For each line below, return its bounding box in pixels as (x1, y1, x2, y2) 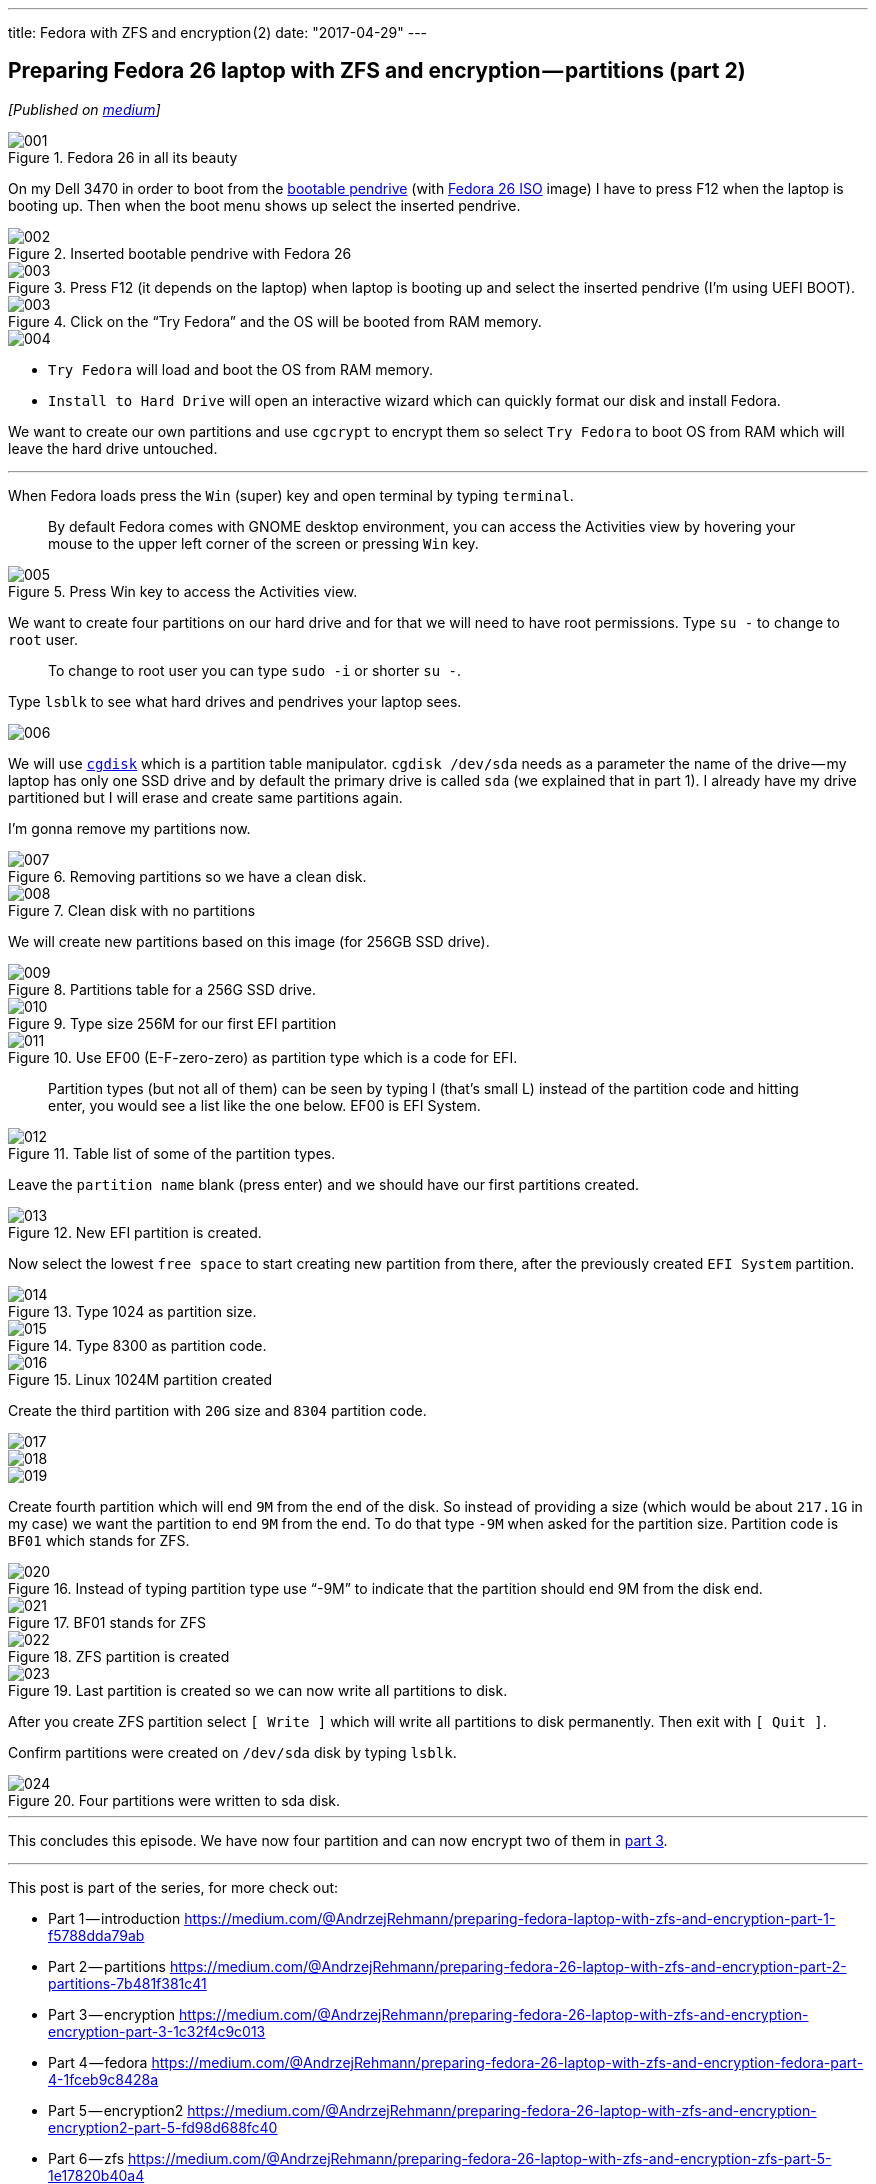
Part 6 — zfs (48, 2149, 125, 2167)
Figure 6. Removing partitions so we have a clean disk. (8, 867, 367, 885)
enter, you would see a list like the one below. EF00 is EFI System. (48, 1096, 481, 1114)
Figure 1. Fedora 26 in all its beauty (8, 148, 238, 166)
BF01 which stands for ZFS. (8, 1531, 190, 1549)
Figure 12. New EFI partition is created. (8, 1223, 262, 1241)
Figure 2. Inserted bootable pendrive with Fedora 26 (8, 244, 352, 262)
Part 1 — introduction (48, 1909, 181, 1927)
